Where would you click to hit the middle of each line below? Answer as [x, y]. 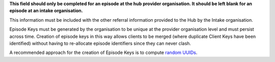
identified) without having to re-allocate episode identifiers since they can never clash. [100, 43]
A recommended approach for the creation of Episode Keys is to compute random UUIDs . [103, 52]
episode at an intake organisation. [46, 11]
